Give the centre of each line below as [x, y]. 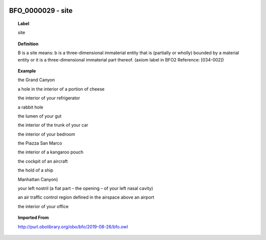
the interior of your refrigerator [49, 98]
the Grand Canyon [36, 80]
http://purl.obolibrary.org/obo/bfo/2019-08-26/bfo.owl [73, 227]
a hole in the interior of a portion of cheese [61, 89]
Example [27, 71]
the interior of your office [43, 206]
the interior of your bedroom [47, 134]
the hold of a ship [36, 170]
